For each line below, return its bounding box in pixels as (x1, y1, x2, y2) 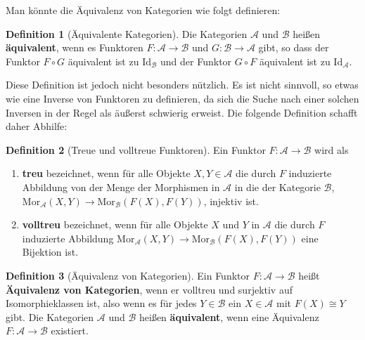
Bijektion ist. (22, 244, 79, 259)
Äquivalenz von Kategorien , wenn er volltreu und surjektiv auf (6, 282, 293, 296)
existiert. (51, 323, 89, 338)
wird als (314, 142, 349, 157)
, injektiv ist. (203, 193, 259, 208)
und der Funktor (160, 53, 232, 68)
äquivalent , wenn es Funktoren (6, 40, 143, 55)
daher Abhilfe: (6, 119, 68, 133)
